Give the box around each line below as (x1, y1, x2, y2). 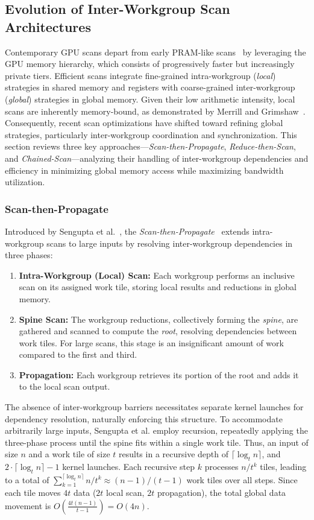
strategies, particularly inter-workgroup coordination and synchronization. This (5, 128, 297, 141)
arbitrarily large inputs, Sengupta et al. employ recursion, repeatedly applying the (5, 424, 308, 437)
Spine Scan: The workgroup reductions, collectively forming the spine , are (19, 312, 298, 325)
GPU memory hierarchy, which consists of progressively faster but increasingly (5, 57, 295, 70)
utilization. (5, 176, 45, 188)
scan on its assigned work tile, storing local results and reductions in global (19, 281, 297, 293)
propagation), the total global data (157, 486, 286, 499)
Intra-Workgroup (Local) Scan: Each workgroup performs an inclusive (19, 268, 295, 281)
